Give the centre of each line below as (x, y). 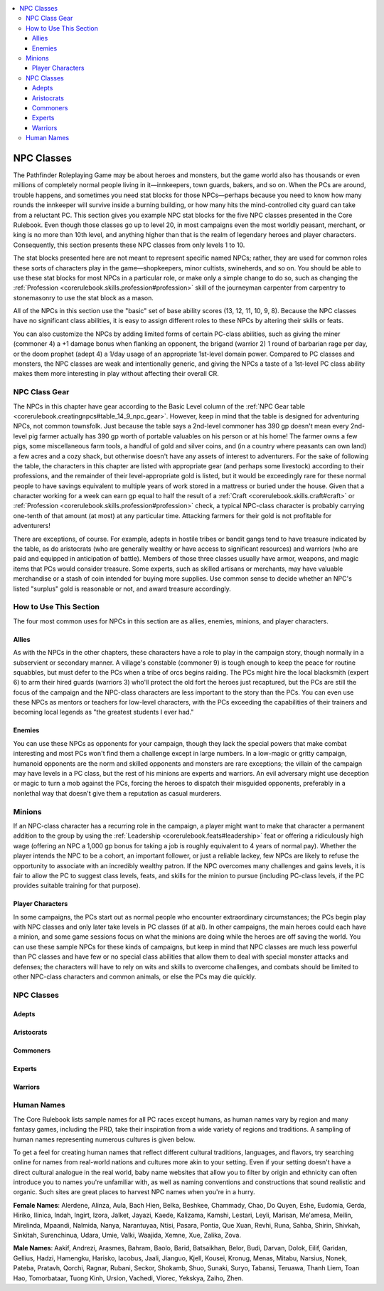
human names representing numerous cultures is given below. (104, 1139)
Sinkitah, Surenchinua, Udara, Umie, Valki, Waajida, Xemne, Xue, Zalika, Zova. (127, 1235)
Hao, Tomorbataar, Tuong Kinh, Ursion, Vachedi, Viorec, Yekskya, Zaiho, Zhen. (128, 1278)
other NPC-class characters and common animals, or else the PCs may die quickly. (135, 977)
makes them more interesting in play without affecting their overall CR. (116, 374)
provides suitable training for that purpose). (77, 885)
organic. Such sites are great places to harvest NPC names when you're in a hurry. (134, 1192)
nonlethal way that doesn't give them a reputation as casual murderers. (117, 793)
